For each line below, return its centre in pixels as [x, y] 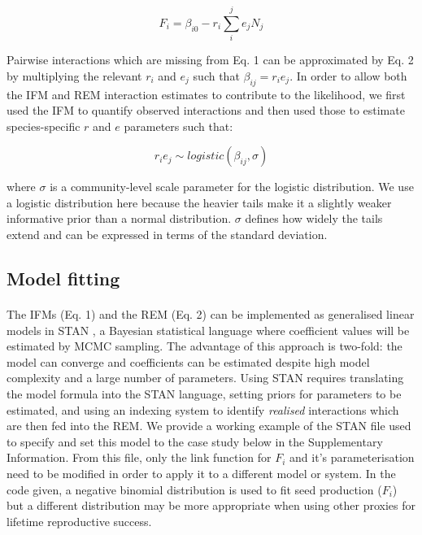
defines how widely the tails [314, 218]
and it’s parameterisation [352, 457]
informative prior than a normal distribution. [119, 218]
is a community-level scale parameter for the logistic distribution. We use [232, 187]
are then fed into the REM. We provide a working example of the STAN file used [209, 426]
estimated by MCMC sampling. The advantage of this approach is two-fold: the [204, 346]
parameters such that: [178, 126]
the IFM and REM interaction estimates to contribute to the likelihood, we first [206, 94]
